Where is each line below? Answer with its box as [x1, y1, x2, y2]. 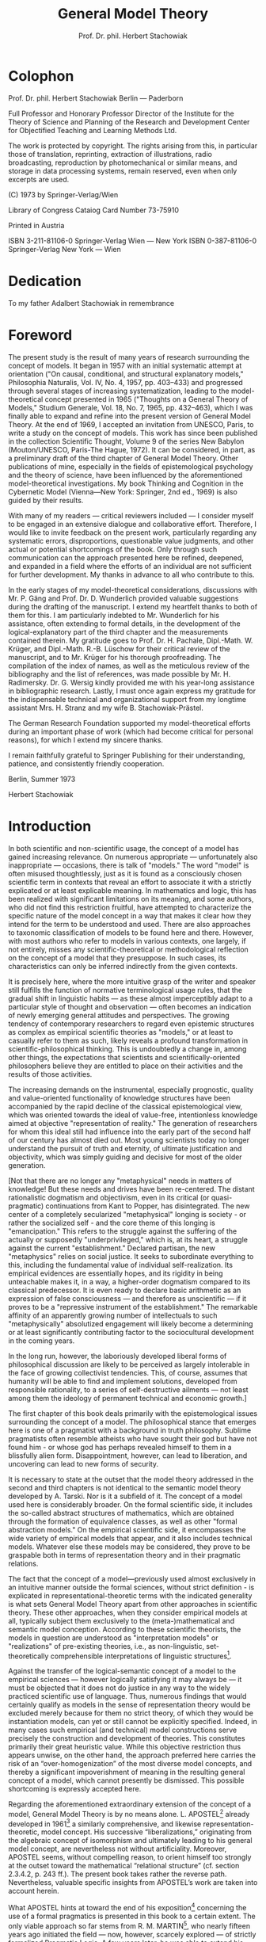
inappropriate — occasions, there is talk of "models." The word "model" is [8, 860, 249, 870]
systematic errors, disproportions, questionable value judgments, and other [8, 536, 254, 545]
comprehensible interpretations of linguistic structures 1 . [50, 1650, 232, 1661]
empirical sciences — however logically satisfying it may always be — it [8, 1675, 242, 1684]
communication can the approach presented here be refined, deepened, [8, 552, 244, 563]
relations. [8, 1559, 39, 1568]
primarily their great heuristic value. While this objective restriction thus [8, 1742, 241, 1752]
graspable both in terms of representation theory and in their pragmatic [8, 1550, 241, 1559]
